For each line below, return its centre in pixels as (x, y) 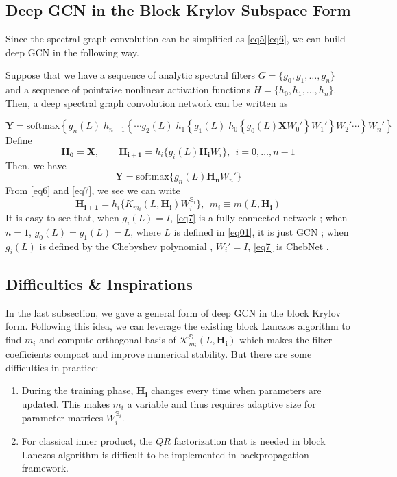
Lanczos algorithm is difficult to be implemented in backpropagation (165, 454)
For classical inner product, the (87, 440)
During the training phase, (77, 390)
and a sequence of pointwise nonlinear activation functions (128, 89)
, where (146, 232)
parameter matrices (62, 417)
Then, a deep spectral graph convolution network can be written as (147, 102)
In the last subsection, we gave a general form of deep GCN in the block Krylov (173, 312)
